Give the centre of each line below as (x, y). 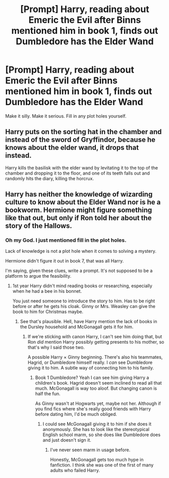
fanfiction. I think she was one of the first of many (102, 465)
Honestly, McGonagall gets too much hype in (97, 460)
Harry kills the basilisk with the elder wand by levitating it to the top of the (81, 168)
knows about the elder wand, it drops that (72, 148)
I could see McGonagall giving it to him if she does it (97, 424)
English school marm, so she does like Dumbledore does (101, 435)
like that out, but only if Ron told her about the (78, 218)
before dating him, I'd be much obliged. (76, 414)
